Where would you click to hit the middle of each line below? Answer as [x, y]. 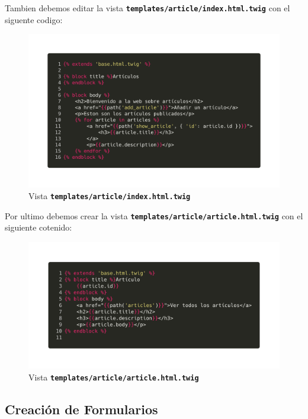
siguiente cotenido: [38, 227]
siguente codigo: [34, 19]
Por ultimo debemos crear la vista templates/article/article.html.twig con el [154, 215]
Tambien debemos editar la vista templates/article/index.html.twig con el [147, 8]
